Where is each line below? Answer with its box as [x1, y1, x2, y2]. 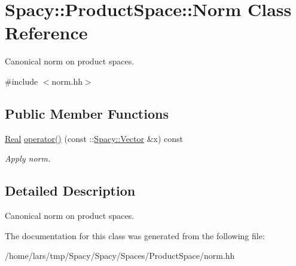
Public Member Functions [5, 104, 169, 122]
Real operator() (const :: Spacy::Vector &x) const [5, 132, 184, 144]
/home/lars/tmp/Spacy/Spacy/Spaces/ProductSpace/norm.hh [5, 249, 235, 262]
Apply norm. [5, 152, 51, 165]
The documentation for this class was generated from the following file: [5, 229, 265, 242]
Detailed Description [5, 181, 136, 200]
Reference [5, 20, 88, 45]
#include [5, 75, 38, 87]
